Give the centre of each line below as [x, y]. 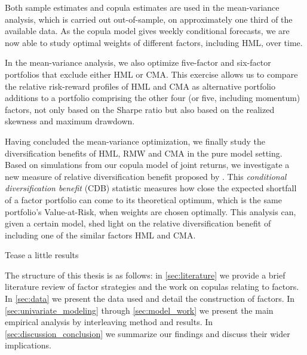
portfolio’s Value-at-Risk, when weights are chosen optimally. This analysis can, [151, 211]
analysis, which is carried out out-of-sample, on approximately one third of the [149, 19]
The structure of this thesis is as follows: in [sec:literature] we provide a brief [145, 275]
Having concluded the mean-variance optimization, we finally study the [135, 141]
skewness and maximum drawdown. [70, 121]
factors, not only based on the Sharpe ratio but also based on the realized [140, 109]
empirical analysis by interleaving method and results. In [109, 322]
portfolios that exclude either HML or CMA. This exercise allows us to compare [151, 74]
